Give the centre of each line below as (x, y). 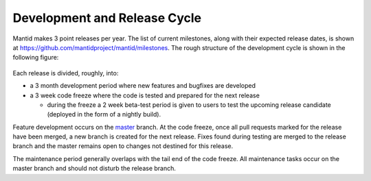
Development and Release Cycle (107, 18)
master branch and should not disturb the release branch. (94, 169)
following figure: (36, 58)
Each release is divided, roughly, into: (66, 73)
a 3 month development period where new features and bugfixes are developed (143, 86)
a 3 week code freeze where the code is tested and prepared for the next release (145, 95)
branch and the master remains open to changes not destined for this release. (123, 146)
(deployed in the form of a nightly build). (104, 114)
